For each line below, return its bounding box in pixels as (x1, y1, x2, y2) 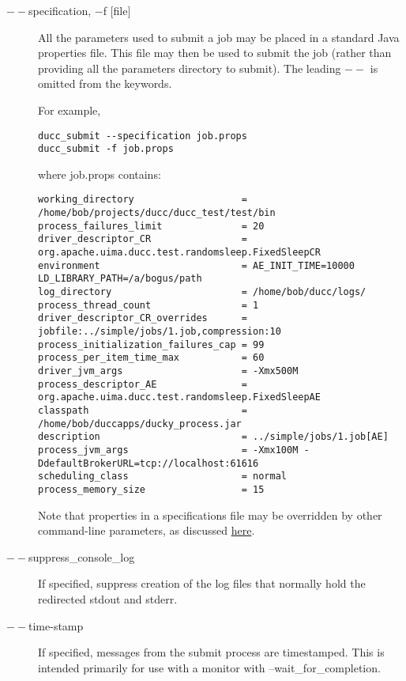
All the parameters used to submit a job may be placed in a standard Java (38, 28, 400, 45)
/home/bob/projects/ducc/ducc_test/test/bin (38, 207, 276, 219)
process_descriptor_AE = (38, 378, 247, 390)
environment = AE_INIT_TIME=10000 (38, 259, 355, 271)
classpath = (38, 404, 247, 416)
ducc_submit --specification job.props (38, 130, 247, 142)
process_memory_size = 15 (38, 483, 265, 495)
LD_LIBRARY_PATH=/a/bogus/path (38, 273, 202, 285)
